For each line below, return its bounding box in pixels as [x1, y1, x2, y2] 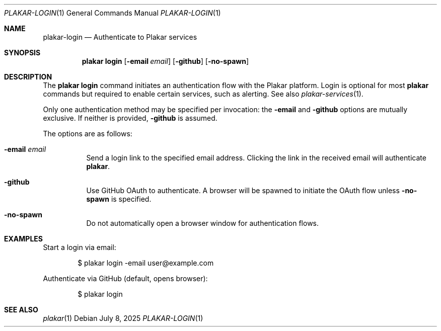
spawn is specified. [86, 195, 152, 203]
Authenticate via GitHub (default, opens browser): [43, 274, 208, 283]
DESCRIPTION [4, 72, 52, 81]
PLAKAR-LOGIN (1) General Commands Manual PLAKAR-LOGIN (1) [4, 9, 221, 17]
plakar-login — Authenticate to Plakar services [43, 33, 197, 41]
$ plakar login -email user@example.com [78, 259, 214, 267]
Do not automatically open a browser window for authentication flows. [86, 219, 319, 227]
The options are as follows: [43, 129, 132, 138]
